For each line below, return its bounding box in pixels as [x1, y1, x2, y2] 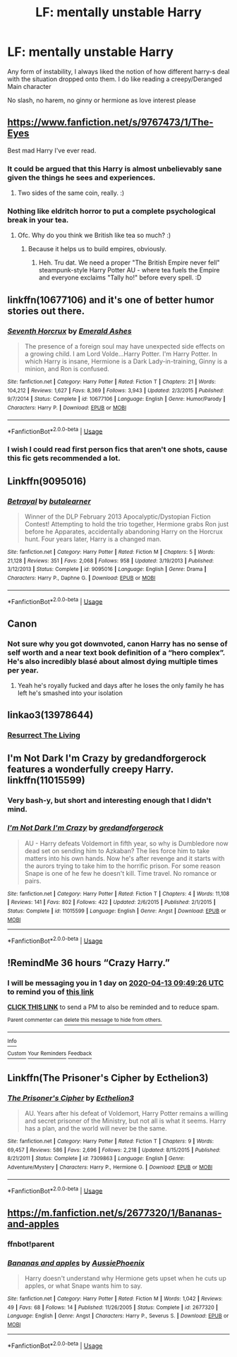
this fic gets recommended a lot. [7, 453, 121, 463]
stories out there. [7, 305, 85, 317]
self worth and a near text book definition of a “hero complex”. [7, 647, 226, 657]
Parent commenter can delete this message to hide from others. [7, 1017, 162, 1024]
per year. [7, 665, 39, 675]
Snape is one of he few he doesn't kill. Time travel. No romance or [24, 869, 217, 877]
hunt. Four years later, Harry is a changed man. [24, 534, 162, 543]
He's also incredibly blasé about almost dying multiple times [7, 656, 219, 666]
